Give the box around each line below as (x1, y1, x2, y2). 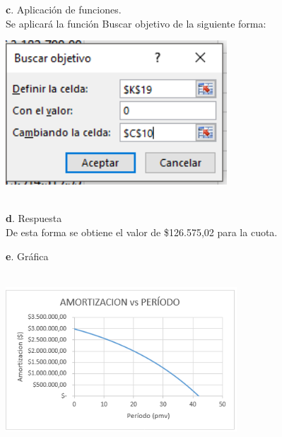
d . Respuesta (6, 211, 62, 226)
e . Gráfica (6, 248, 49, 263)
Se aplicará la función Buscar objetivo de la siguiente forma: (6, 16, 266, 30)
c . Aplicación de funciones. (6, 2, 122, 16)
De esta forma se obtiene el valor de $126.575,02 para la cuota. (6, 225, 278, 240)
